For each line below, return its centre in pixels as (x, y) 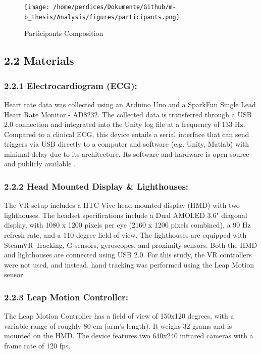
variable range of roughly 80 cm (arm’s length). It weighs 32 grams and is (118, 325)
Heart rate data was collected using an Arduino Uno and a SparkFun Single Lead (130, 104)
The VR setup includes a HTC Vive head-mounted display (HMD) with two (122, 205)
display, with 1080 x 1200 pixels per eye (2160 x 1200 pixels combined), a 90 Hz (127, 225)
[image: (37, 7)
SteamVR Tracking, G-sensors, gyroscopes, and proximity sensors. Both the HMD (131, 245)
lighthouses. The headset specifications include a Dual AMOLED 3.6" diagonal (126, 215)
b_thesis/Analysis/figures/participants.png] (102, 17)
